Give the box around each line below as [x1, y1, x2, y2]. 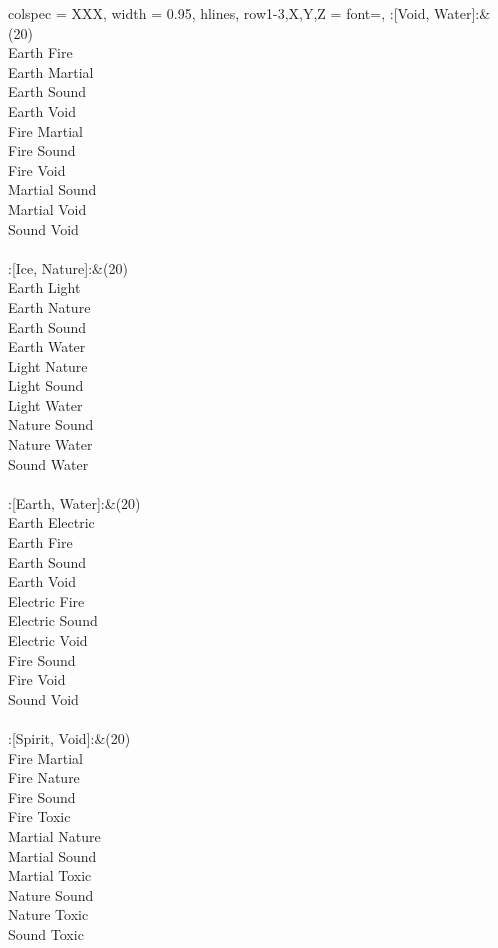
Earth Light [8, 277, 81, 298]
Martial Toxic [8, 865, 92, 886]
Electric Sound [8, 610, 98, 631]
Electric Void [8, 630, 88, 650]
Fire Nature [8, 767, 80, 788]
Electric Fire [8, 590, 85, 611]
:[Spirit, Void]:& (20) [8, 727, 131, 748]
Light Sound [8, 375, 84, 396]
